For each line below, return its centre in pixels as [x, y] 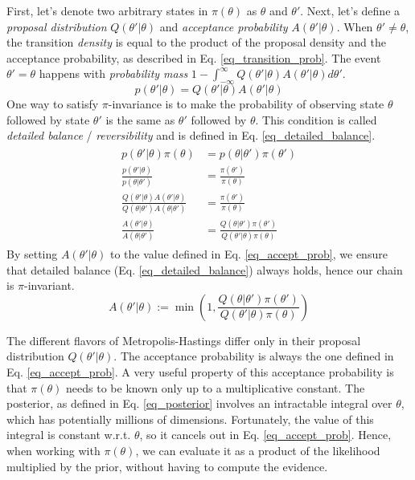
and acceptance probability [224, 26]
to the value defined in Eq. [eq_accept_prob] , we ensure [249, 253]
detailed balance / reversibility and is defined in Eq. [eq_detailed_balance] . [191, 135]
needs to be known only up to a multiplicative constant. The [216, 387]
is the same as [140, 119]
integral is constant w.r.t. [69, 435]
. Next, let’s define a [350, 10]
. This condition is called [316, 119]
